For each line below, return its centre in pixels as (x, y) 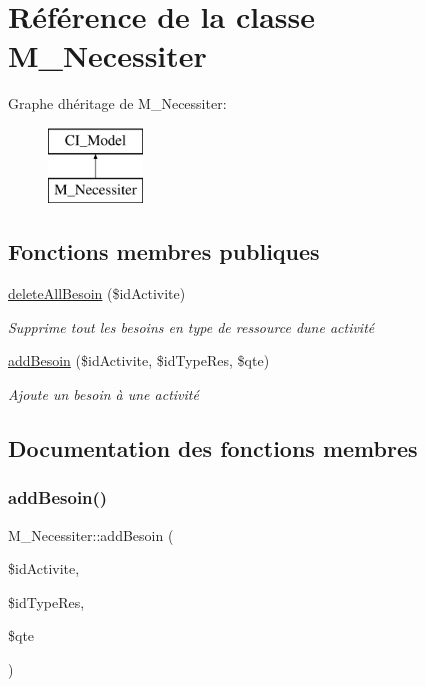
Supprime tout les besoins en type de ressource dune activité (191, 326)
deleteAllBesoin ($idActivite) (97, 293)
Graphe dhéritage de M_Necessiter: (117, 103)
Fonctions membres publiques (164, 251)
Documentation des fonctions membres (213, 448)
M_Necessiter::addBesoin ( (91, 534)
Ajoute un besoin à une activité (103, 394)
